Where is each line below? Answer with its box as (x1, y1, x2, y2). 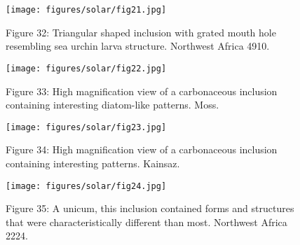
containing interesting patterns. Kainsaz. (6, 155, 180, 170)
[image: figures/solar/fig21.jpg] (6, 5, 167, 15)
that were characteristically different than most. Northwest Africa (6, 214, 287, 229)
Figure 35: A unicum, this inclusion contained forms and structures (6, 201, 294, 216)
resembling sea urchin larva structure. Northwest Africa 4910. (6, 38, 270, 53)
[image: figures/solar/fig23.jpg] (6, 122, 167, 132)
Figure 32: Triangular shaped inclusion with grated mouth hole (6, 24, 276, 39)
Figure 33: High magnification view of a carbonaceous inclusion (6, 83, 278, 98)
